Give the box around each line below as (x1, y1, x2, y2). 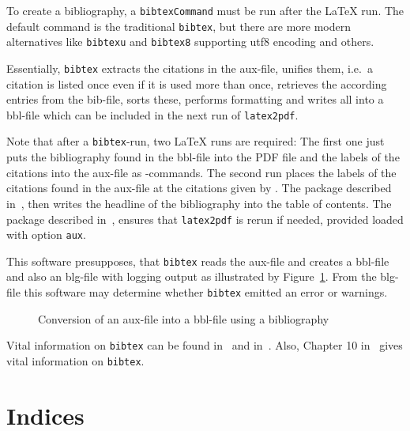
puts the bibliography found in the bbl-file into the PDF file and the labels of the (6, 149, 400, 165)
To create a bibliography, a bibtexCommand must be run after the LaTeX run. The (6, 2, 404, 18)
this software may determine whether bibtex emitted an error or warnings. (24, 284, 388, 301)
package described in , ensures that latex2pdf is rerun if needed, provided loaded (6, 210, 404, 227)
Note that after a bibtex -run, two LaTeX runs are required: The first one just (6, 133, 385, 149)
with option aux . (6, 226, 86, 243)
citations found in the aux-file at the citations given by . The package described (6, 180, 392, 196)
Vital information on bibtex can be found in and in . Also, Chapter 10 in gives (6, 337, 403, 353)
